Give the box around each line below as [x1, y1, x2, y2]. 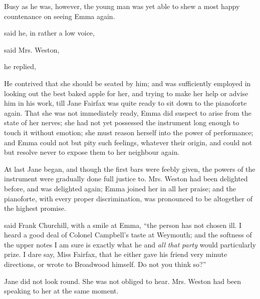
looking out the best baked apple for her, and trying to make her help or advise [4, 88, 248, 98]
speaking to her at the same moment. [4, 285, 119, 296]
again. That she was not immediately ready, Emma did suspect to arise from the [4, 107, 251, 118]
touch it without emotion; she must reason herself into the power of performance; [4, 127, 253, 137]
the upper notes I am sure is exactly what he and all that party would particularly [4, 239, 256, 249]
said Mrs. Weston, [4, 44, 60, 55]
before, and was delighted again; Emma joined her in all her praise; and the [4, 183, 236, 193]
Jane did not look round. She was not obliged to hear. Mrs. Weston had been [4, 275, 241, 286]
